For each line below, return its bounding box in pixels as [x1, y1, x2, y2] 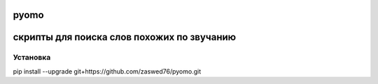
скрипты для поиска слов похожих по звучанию [13, 31, 237, 43]
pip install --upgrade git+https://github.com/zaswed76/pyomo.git [13, 67, 202, 76]
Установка [13, 53, 51, 62]
